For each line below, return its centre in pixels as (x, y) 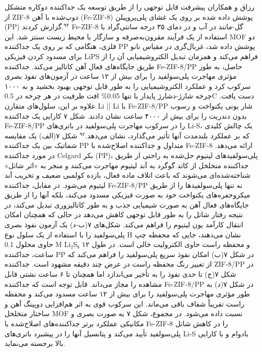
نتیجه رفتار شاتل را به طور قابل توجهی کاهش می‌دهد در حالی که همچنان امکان (124, 214)
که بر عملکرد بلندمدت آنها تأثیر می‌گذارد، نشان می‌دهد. (168, 135)
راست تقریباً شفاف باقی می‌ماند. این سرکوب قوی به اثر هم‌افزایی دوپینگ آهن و (124, 303)
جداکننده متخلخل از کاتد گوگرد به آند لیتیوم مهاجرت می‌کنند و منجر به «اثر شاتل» (127, 165)
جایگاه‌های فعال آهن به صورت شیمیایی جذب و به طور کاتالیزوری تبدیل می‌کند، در (127, 204)
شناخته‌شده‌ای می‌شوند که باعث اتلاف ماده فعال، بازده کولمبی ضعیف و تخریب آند (128, 175)
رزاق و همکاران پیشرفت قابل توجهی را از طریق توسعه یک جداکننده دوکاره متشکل (129, 7)
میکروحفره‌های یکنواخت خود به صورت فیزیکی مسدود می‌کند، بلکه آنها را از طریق (127, 195)
